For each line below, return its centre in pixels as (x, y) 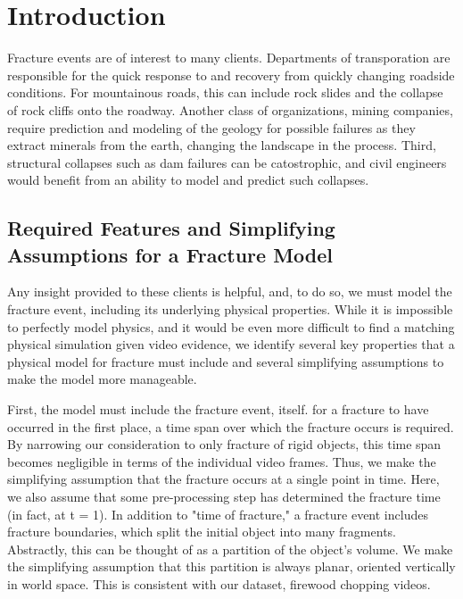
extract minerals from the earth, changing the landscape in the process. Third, (222, 145)
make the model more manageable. (102, 379)
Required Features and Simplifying (171, 228)
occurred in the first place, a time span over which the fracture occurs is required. (231, 426)
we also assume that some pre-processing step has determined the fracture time (224, 496)
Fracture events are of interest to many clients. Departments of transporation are (229, 58)
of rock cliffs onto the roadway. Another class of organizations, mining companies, (230, 109)
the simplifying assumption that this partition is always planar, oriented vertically (231, 566)
